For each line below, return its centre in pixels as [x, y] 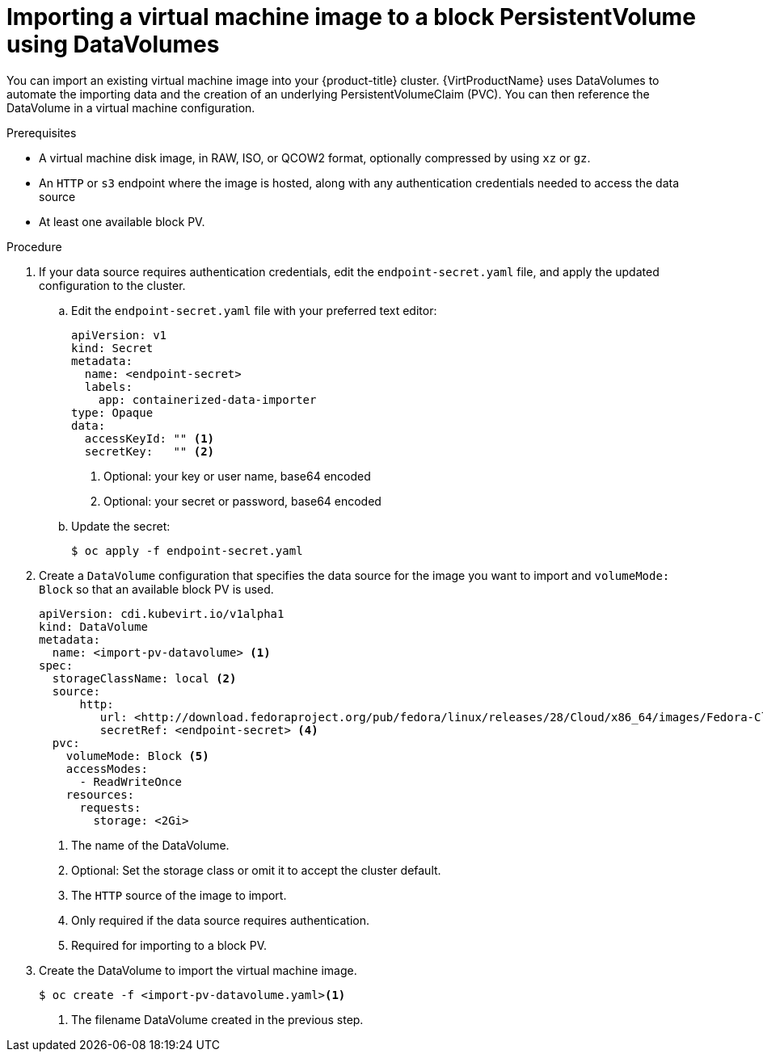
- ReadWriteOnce [131, 781]
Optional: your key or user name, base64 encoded [237, 476]
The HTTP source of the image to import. [179, 895]
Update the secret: [121, 526]
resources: [100, 794]
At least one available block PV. [122, 221]
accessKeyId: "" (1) [150, 438]
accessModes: [107, 768]
